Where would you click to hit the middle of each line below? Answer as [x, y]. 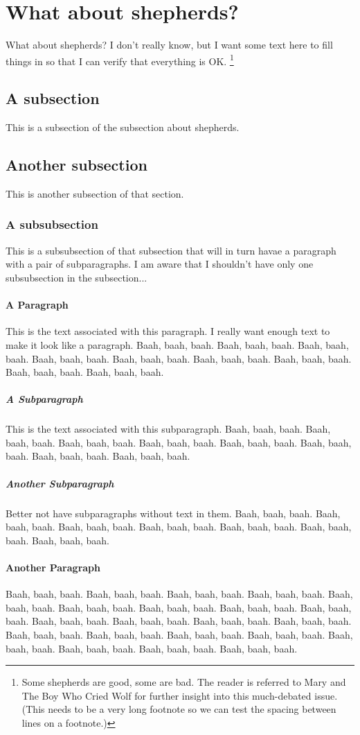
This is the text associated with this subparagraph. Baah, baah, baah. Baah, [168, 429]
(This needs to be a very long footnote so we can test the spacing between [179, 709]
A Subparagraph [44, 399]
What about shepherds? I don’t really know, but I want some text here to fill [169, 45]
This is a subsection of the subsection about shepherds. [123, 127]
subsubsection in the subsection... [76, 277]
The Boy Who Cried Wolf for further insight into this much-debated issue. [180, 695]
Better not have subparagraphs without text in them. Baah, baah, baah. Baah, [173, 513]
